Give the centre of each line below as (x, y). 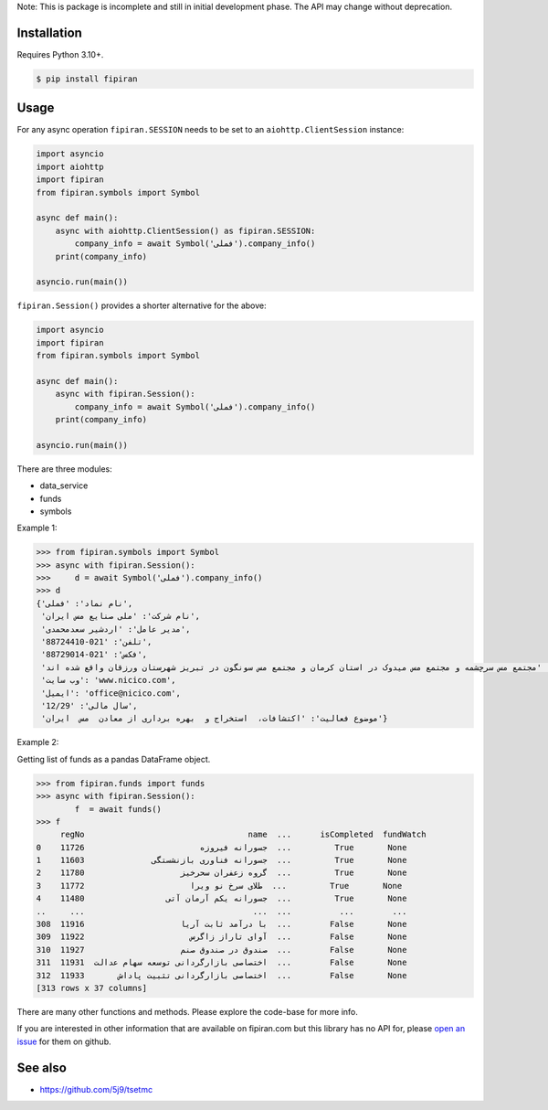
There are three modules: (65, 469)
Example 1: (37, 528)
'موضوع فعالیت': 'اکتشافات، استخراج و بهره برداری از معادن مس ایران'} (215, 719)
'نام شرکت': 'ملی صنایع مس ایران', (121, 616)
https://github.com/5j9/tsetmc (96, 1089)
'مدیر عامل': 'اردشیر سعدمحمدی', (116, 629)
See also (42, 1067)
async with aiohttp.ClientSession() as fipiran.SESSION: (185, 230)
